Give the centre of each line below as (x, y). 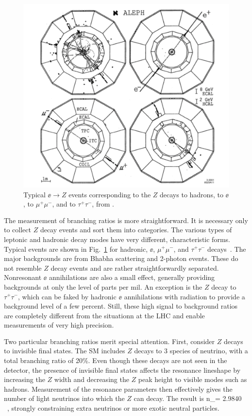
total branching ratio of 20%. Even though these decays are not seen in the (116, 360)
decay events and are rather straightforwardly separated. (135, 268)
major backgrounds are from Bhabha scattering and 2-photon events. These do (121, 258)
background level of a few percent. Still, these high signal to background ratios (121, 306)
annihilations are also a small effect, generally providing (132, 277)
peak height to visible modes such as (193, 379)
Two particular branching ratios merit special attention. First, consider (109, 341)
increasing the (25, 379)
